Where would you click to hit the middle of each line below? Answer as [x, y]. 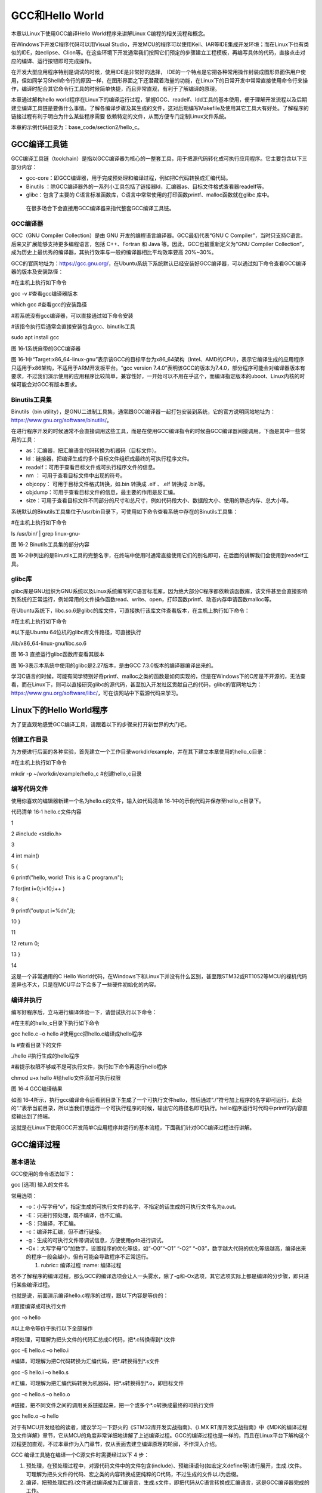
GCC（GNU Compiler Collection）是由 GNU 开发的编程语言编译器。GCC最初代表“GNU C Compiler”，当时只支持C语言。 [159, 235]
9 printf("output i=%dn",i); [43, 910]
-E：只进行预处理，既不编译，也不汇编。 [76, 1215]
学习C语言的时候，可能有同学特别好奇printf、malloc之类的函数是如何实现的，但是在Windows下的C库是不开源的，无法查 [158, 676]
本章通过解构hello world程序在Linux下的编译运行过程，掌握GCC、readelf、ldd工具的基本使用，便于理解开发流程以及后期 [159, 100]
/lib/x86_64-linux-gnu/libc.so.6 [49, 643]
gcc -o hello [26, 1317]
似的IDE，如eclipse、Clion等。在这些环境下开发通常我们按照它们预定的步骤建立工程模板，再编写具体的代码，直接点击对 [158, 53]
